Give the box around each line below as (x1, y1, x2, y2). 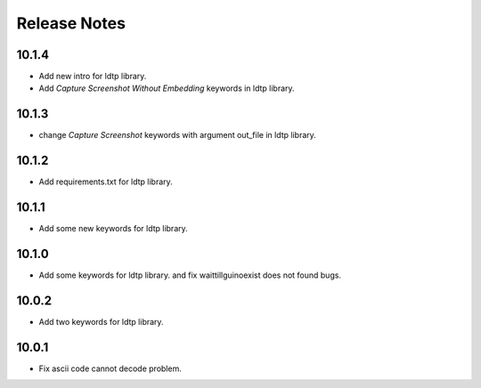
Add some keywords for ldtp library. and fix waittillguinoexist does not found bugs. (38, 270, 342, 280)
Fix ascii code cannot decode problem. (38, 363, 182, 374)
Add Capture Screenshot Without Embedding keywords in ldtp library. (38, 83, 295, 93)
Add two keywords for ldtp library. (38, 316, 164, 327)
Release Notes (16, 13, 126, 33)
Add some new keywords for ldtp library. (38, 223, 189, 234)
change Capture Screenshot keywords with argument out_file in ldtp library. (38, 130, 316, 141)
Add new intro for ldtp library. (38, 71, 147, 82)
